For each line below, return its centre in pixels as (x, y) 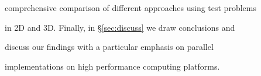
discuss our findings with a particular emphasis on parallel (109, 47)
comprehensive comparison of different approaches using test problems (130, 8)
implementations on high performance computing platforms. (112, 66)
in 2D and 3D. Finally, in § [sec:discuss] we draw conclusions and (120, 27)
